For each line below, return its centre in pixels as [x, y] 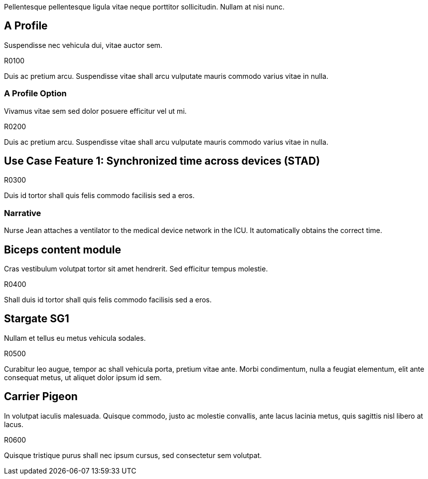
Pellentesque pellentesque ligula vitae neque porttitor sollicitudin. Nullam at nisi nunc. [144, 7]
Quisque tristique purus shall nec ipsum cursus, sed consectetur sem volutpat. [133, 455]
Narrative [23, 213]
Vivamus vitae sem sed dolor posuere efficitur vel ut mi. [95, 111]
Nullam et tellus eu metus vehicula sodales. [75, 338]
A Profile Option [35, 94]
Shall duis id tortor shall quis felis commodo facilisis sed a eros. [108, 300]
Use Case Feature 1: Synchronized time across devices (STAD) [162, 161]
